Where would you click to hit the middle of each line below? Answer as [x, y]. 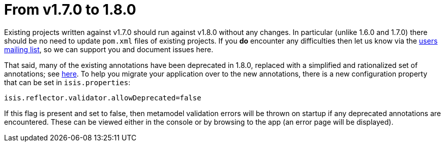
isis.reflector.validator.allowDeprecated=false [103, 98]
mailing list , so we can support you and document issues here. [109, 49]
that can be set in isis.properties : [67, 82]
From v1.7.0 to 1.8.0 [70, 10]
